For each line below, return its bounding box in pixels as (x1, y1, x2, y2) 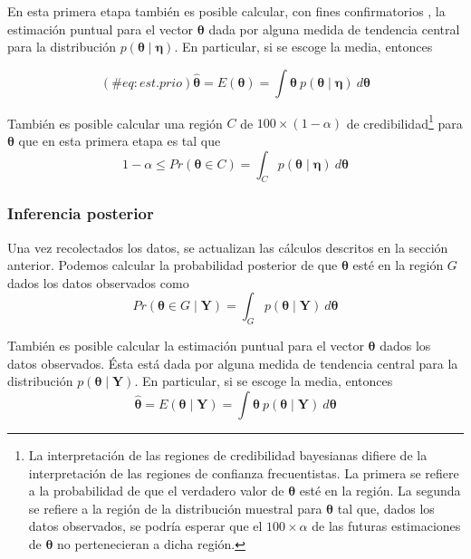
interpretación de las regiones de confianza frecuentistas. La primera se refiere (28, 463, 459, 482)
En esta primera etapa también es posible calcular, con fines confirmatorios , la (7, 2, 446, 20)
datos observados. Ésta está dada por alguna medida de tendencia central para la (7, 353, 458, 372)
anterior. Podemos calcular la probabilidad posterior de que (7, 255, 338, 275)
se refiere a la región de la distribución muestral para (28, 498, 322, 517)
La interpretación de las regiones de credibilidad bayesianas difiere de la (28, 446, 428, 464)
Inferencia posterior (7, 202, 154, 225)
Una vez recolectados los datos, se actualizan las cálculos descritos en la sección (7, 237, 448, 256)
